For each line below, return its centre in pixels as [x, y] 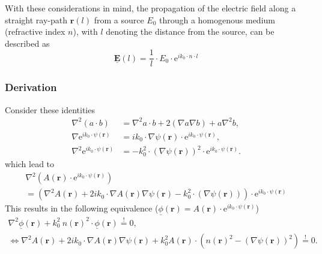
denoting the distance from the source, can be [190, 31]
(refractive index [35, 31]
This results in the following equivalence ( [82, 208]
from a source [119, 19]
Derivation [31, 87]
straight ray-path [36, 19]
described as [27, 43]
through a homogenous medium [217, 19]
